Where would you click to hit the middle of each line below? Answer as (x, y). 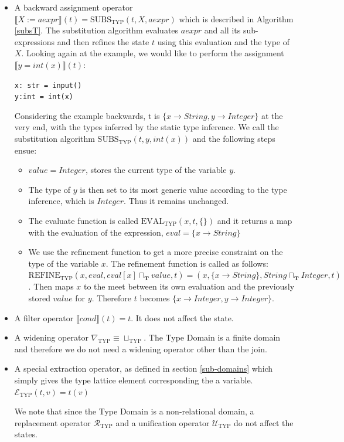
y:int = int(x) (44, 97)
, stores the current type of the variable (156, 170)
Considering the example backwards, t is (87, 115)
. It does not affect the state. (182, 317)
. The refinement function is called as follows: (187, 263)
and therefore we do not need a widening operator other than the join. (141, 348)
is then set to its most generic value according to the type (183, 189)
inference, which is (61, 201)
